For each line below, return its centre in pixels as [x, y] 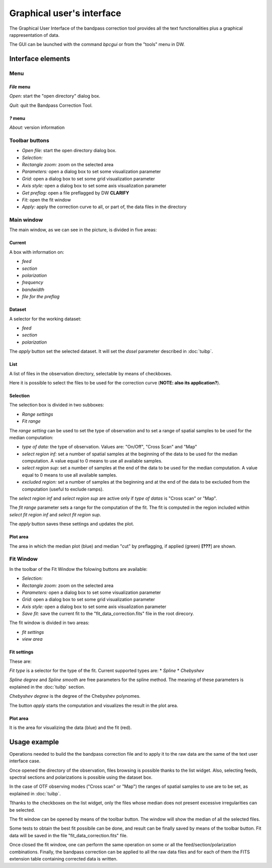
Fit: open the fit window [46, 199]
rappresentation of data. [35, 35]
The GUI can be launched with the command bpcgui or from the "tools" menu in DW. [97, 44]
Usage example [34, 742]
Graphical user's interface [65, 13]
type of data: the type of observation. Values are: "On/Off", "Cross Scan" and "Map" [110, 447]
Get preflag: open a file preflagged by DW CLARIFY [76, 193]
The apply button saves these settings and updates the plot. [72, 524]
